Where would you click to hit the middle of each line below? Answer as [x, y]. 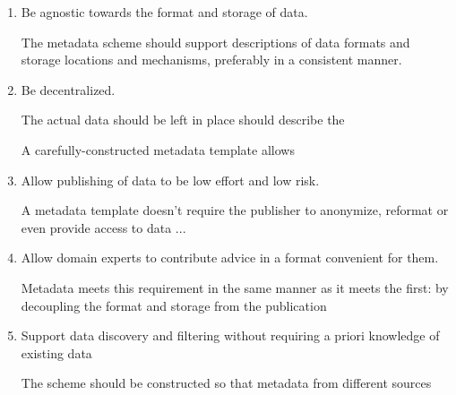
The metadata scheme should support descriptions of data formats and [215, 42]
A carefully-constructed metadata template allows [158, 149]
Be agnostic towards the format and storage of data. [164, 12]
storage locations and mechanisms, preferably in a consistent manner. [211, 60]
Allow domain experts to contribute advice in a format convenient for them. [230, 258]
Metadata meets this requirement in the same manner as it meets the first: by [235, 287]
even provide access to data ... [103, 227]
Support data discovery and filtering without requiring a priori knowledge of [230, 335]
